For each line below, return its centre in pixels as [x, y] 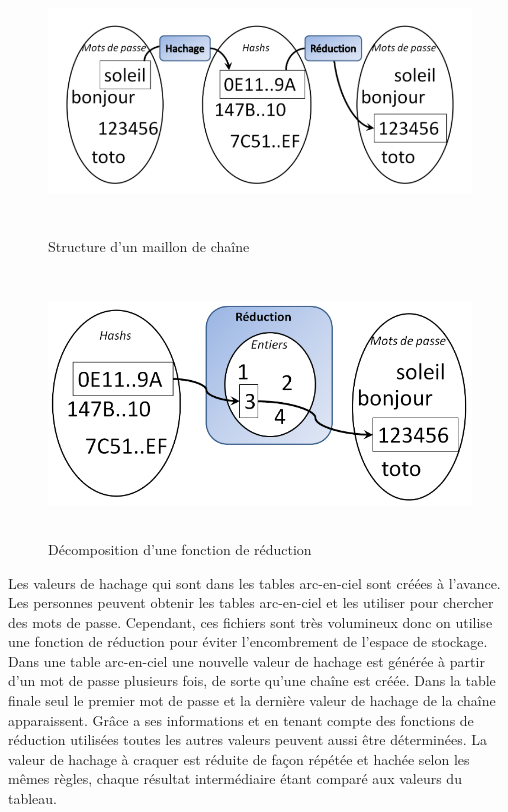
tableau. [33, 798]
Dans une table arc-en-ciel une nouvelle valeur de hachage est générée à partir [246, 660]
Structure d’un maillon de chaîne [149, 246]
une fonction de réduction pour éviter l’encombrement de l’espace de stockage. [248, 641]
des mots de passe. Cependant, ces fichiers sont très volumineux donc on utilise [250, 621]
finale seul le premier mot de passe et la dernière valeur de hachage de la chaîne [252, 700]
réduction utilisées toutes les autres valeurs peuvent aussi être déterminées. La [247, 739]
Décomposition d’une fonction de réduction [180, 548]
